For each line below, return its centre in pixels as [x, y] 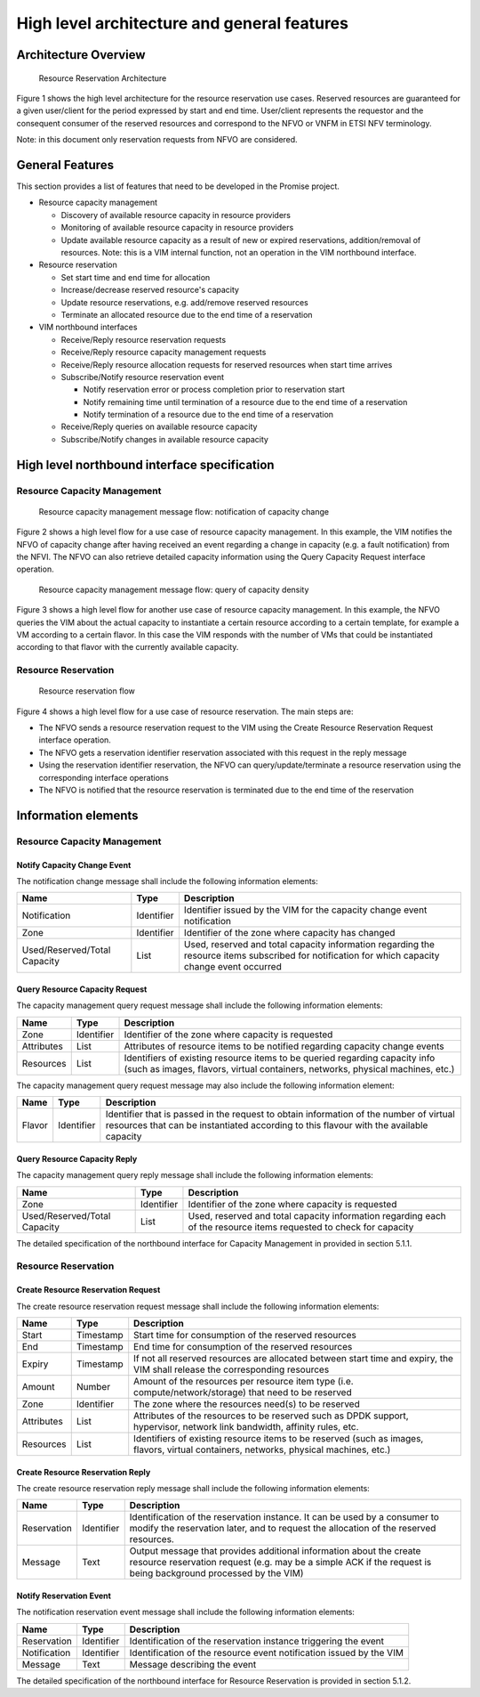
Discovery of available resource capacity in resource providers [176, 215]
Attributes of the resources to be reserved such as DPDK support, [271, 1416]
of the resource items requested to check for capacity [301, 1227]
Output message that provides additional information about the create [275, 1551]
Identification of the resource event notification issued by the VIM [267, 1652]
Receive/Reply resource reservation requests [144, 339]
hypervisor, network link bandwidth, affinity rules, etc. [246, 1426]
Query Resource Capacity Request [82, 989]
